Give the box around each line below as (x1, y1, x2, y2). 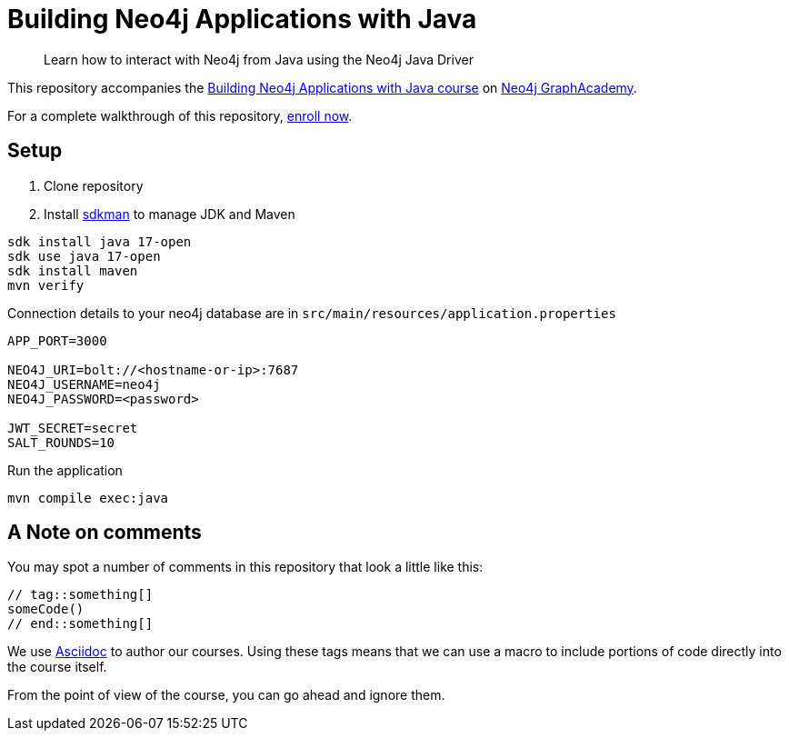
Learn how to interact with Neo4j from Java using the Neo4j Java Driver (44, 51, 474, 67)
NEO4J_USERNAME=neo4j (7, 376, 161, 392)
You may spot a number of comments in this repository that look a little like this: (7, 559, 484, 575)
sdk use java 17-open (7, 248, 161, 264)
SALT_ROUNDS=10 (7, 434, 115, 450)
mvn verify (7, 277, 85, 293)
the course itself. (7, 659, 107, 675)
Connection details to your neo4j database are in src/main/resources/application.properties (7, 304, 616, 321)
